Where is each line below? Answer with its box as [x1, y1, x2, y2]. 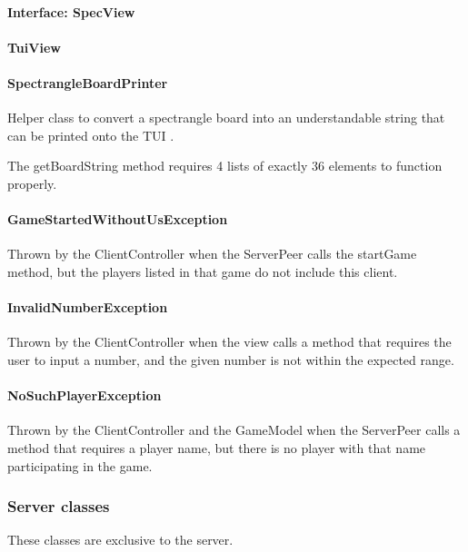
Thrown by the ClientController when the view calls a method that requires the [7, 332, 452, 351]
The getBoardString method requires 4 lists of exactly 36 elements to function [7, 156, 443, 175]
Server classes [7, 495, 110, 517]
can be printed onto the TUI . [7, 125, 174, 144]
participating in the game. [7, 456, 153, 475]
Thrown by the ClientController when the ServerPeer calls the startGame [7, 244, 417, 263]
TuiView [7, 37, 61, 56]
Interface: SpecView [7, 2, 135, 21]
